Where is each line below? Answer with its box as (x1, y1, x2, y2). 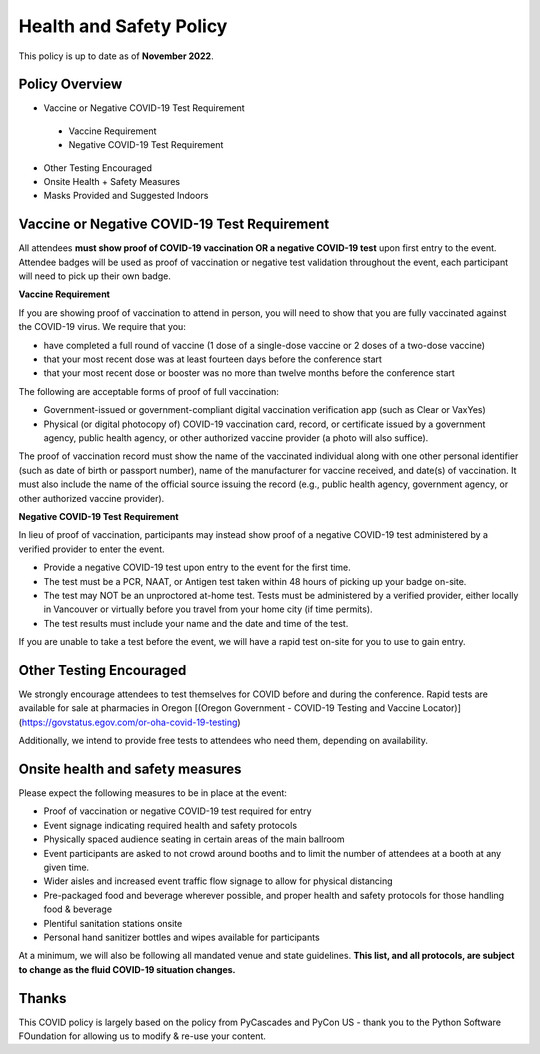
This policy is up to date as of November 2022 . (18, 50, 214, 62)
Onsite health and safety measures (18, 760, 242, 777)
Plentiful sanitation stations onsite (43, 917, 183, 929)
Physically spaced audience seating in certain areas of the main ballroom (43, 833, 345, 845)
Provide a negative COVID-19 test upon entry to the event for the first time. (43, 561, 352, 574)
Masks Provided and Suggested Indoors (43, 190, 209, 202)
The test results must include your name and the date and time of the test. (43, 617, 349, 629)
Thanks (18, 990, 67, 1007)
